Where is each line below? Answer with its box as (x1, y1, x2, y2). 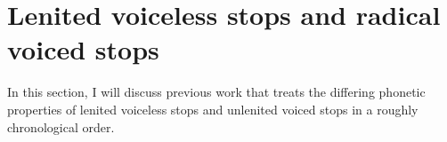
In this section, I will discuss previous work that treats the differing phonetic (7, 83, 426, 101)
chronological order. (7, 117, 115, 136)
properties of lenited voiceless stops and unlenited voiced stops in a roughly (7, 99, 419, 118)
